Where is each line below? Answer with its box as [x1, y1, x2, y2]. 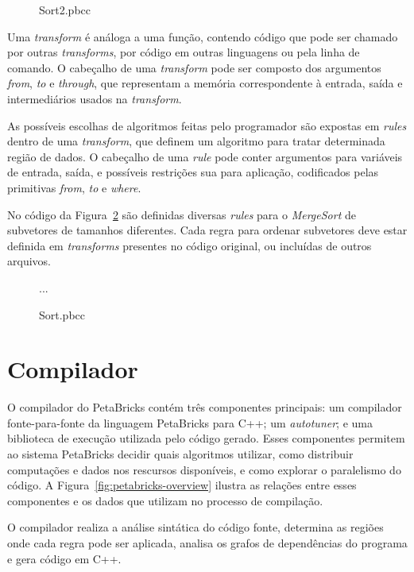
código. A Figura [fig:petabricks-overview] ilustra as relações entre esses [7, 477, 357, 493]
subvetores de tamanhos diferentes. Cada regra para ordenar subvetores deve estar [7, 222, 408, 238]
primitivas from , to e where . [7, 179, 141, 195]
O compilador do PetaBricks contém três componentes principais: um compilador [7, 399, 402, 415]
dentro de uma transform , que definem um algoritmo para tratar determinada [7, 133, 385, 149]
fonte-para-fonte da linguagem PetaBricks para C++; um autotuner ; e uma [7, 414, 373, 431]
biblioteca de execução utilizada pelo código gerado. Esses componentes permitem [7, 430, 405, 446]
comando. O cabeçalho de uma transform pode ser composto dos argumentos [7, 59, 381, 75]
